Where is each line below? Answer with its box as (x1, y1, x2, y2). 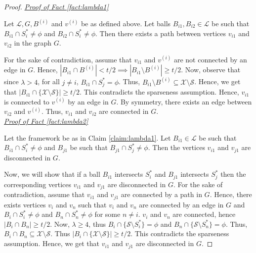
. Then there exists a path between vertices (95, 28, 226, 38)
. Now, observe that (181, 64, 241, 75)
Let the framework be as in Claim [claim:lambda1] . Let (4, 132, 171, 143)
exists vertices (4, 199, 46, 209)
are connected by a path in (121, 189, 202, 200)
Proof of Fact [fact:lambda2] (4, 116, 88, 126)
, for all (38, 76, 60, 87)
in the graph (14, 38, 52, 48)
